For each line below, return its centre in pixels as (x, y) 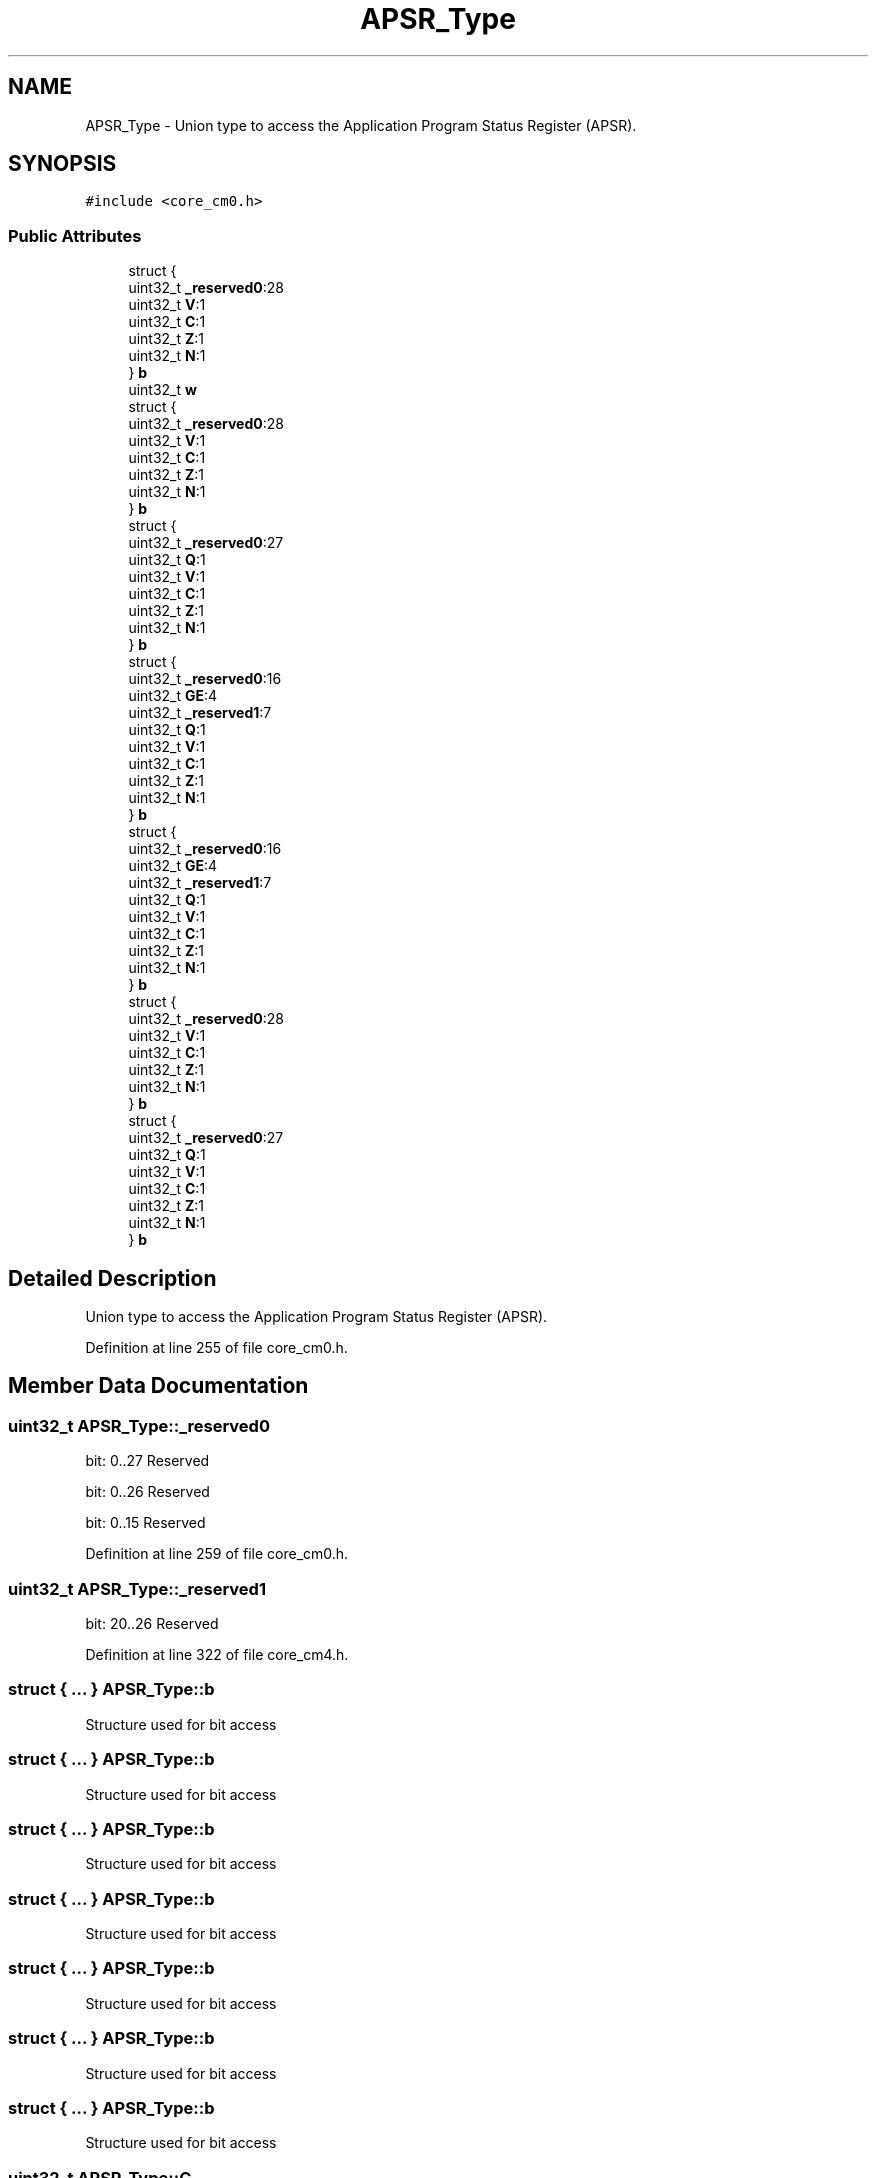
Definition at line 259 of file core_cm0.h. (217, 1554)
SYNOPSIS (62, 164)
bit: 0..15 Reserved (145, 1523)
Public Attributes (75, 235)
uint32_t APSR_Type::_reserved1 (137, 1588)
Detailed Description (112, 1278)
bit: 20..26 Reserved (152, 1623)
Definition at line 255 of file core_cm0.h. (216, 1348)
